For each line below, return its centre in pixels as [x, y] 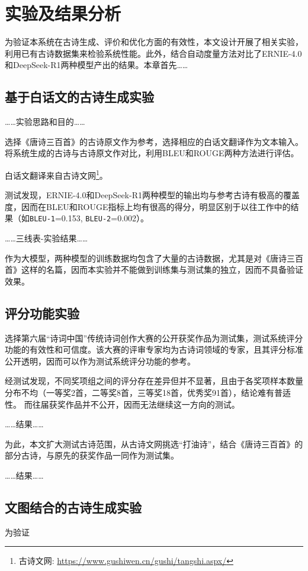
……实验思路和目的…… [45, 122]
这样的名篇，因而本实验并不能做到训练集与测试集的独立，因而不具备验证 [162, 270]
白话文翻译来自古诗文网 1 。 [56, 174]
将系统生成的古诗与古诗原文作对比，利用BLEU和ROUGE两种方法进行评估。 [152, 153]
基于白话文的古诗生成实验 [79, 97]
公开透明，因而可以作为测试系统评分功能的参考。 [100, 361]
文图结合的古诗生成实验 [73, 507]
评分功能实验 [42, 313]
